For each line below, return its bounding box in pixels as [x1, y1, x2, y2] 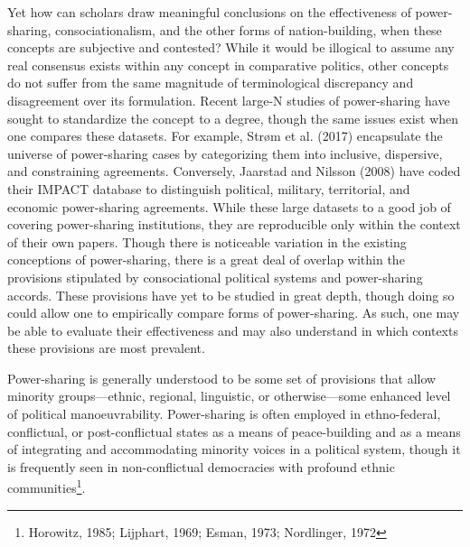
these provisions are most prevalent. [7, 338, 205, 357]
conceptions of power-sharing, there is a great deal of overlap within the [7, 250, 405, 269]
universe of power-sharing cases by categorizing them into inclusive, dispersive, [7, 144, 443, 162]
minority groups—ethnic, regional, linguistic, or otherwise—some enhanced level [7, 386, 451, 405]
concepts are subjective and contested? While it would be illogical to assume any [7, 38, 455, 57]
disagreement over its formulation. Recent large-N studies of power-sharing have [7, 90, 450, 109]
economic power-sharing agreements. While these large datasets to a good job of [7, 197, 451, 216]
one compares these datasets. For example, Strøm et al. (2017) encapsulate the [7, 126, 443, 145]
